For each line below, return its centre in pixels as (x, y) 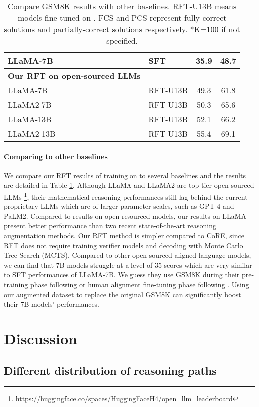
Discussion (41, 338)
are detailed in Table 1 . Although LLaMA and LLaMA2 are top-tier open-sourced (129, 185)
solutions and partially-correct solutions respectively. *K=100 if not (122, 29)
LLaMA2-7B (30, 104)
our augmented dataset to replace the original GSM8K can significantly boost (123, 294)
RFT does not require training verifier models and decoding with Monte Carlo (124, 245)
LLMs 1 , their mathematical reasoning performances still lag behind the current (126, 196)
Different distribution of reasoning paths (110, 370)
